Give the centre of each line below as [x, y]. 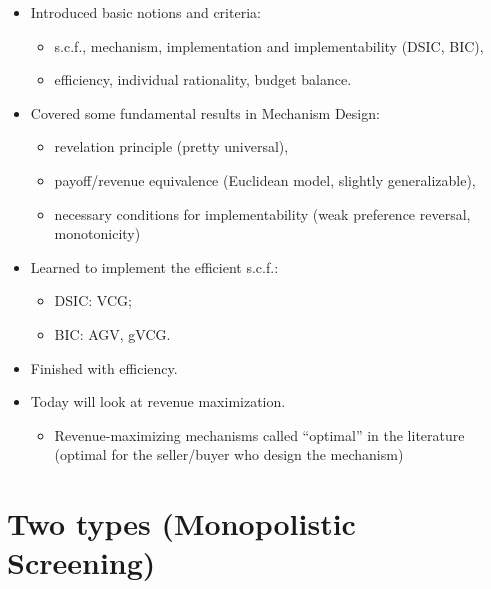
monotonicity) [97, 233]
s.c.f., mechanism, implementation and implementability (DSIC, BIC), [269, 45]
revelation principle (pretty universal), [171, 146]
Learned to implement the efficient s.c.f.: [154, 266]
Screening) [81, 562]
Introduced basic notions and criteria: [145, 12]
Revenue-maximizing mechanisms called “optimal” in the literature [259, 434]
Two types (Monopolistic [181, 523]
